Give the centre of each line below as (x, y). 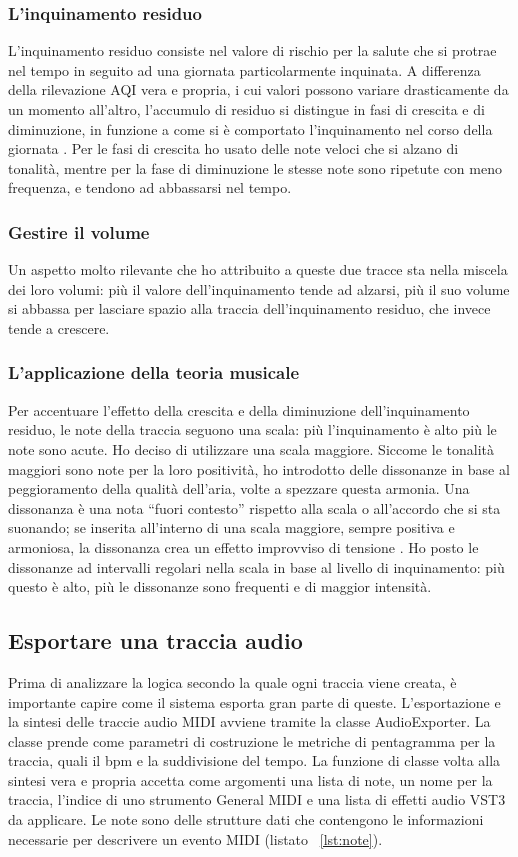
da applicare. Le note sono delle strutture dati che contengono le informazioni (246, 819)
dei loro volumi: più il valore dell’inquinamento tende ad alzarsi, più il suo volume (259, 288)
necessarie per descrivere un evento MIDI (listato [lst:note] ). (195, 838)
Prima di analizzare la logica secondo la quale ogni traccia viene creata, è (232, 681)
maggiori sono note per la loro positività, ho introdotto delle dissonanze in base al (259, 468)
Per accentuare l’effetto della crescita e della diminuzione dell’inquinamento (239, 409)
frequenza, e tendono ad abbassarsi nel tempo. (150, 187)
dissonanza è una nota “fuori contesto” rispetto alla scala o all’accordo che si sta (254, 507)
